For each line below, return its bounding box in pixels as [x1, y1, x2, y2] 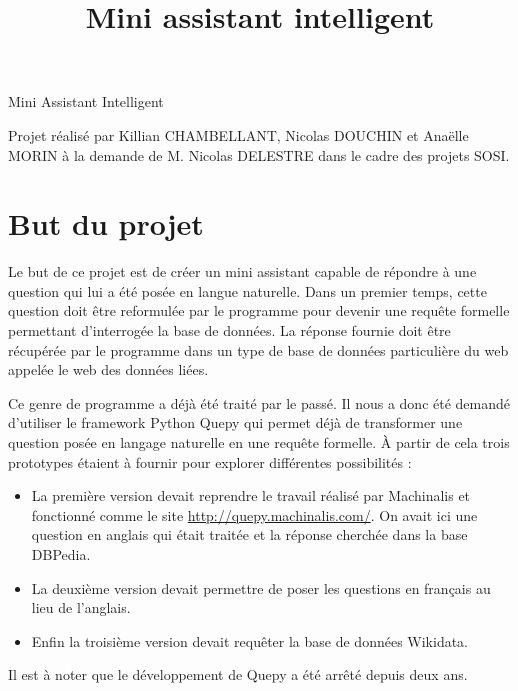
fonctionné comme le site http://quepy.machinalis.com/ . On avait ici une [31, 504, 478, 525]
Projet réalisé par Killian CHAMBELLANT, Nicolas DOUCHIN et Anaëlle [8, 124, 469, 145]
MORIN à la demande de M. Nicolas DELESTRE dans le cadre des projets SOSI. [8, 144, 510, 165]
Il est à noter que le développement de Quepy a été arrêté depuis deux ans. [8, 664, 468, 685]
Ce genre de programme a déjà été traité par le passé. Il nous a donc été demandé [8, 392, 511, 413]
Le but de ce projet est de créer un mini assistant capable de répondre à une [8, 261, 477, 282]
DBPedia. [31, 544, 91, 564]
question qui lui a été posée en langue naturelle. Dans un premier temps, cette [8, 280, 487, 301]
